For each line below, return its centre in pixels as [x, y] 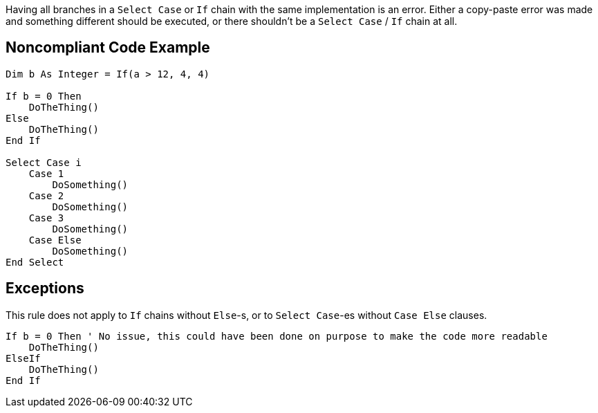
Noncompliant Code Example [108, 48]
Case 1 [46, 173]
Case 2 [46, 195]
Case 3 [46, 218]
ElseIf [23, 358]
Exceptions [45, 288]
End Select [35, 262]
